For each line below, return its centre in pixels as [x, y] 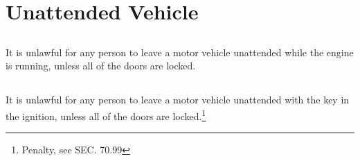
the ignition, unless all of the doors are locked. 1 [106, 115]
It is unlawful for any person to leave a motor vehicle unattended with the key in [178, 100]
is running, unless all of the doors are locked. [101, 66]
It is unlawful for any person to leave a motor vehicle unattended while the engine [180, 52]
